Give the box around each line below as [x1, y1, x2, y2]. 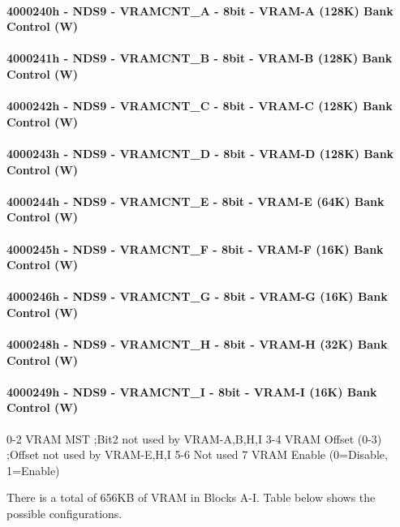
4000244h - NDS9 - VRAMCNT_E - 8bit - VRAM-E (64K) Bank [6, 192, 385, 209]
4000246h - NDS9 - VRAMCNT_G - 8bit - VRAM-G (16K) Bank [6, 288, 388, 305]
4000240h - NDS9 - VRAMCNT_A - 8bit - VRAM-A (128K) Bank [6, 2, 394, 19]
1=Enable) [6, 461, 60, 478]
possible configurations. [6, 505, 123, 522]
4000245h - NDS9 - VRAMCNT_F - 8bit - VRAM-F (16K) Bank [6, 240, 384, 257]
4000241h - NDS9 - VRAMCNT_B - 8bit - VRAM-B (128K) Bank [6, 49, 393, 66]
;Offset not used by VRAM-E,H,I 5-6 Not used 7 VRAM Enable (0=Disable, [6, 446, 388, 463]
